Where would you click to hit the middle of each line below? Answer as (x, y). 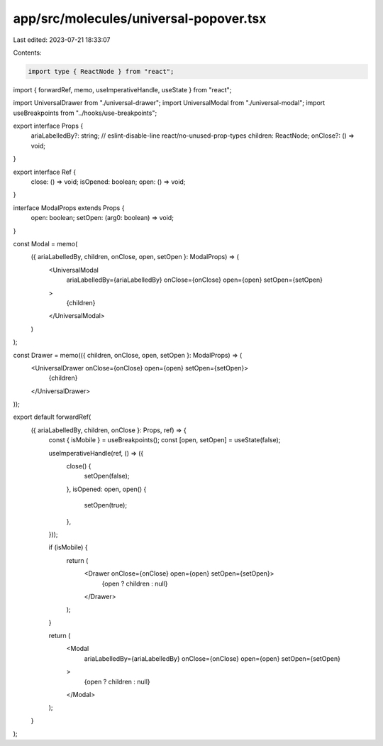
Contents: (27, 53)
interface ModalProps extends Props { (69, 208)
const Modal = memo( (45, 243)
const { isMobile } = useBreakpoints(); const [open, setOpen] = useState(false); (165, 440)
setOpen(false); (107, 476)
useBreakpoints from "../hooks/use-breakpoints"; (85, 113)
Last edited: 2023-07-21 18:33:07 (62, 40)
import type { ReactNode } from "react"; (101, 71)
